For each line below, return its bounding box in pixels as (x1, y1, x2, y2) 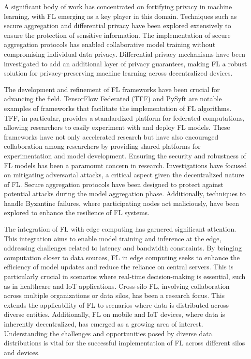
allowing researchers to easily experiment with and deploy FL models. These (4, 122, 230, 132)
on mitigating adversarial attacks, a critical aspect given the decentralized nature (4, 170, 244, 180)
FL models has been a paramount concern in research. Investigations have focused (4, 160, 247, 170)
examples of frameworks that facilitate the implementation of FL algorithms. (4, 103, 232, 113)
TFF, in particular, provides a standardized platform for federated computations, (4, 112, 245, 123)
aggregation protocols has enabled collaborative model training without (4, 39, 216, 49)
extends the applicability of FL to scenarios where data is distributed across (4, 299, 229, 310)
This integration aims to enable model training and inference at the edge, (4, 233, 221, 243)
